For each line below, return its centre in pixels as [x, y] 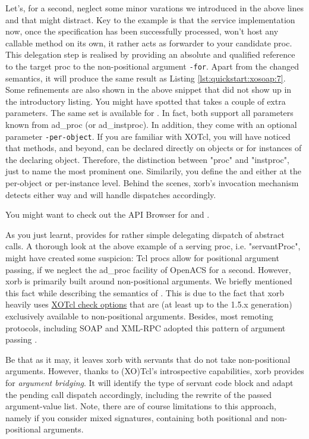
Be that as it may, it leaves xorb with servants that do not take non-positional [148, 359]
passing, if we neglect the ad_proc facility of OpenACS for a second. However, [148, 269]
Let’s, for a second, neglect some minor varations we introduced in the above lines [154, 8]
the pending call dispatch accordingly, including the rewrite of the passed [138, 394]
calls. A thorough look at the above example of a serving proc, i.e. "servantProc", [153, 246]
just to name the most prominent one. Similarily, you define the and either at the [154, 171]
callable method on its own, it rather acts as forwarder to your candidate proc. [149, 43]
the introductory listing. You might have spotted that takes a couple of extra [146, 101]
